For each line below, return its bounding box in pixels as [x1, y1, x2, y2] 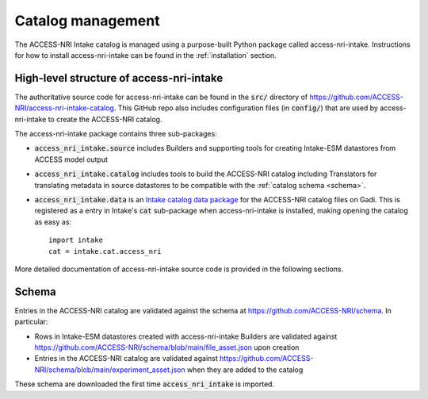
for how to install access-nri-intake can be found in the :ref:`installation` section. [14, 50, 277, 59]
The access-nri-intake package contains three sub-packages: [14, 129, 217, 139]
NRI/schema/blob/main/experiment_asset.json [34, 365, 185, 374]
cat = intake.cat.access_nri [48, 247, 162, 255]
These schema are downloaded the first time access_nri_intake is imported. [14, 379, 275, 389]
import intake [48, 236, 103, 245]
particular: [14, 317, 48, 327]
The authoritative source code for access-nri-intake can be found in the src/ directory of [14, 92, 308, 102]
